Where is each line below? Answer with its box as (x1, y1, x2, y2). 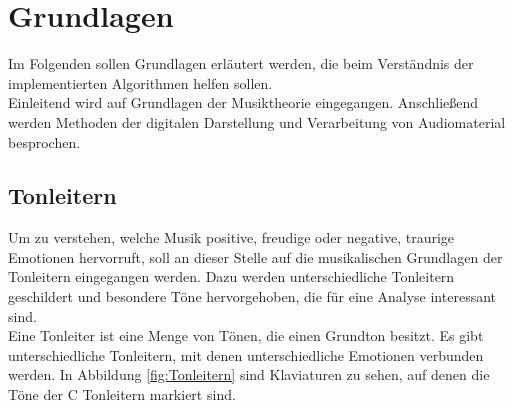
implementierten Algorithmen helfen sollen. (8, 72, 273, 93)
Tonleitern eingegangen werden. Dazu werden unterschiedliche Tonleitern (8, 266, 455, 287)
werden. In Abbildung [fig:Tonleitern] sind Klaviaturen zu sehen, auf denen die (8, 364, 490, 385)
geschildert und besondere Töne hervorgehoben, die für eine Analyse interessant (8, 286, 496, 307)
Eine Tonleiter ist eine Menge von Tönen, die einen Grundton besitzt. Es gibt (8, 325, 484, 346)
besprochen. (8, 131, 81, 152)
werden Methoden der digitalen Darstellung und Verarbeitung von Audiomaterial (8, 111, 506, 132)
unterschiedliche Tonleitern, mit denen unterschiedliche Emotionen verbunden (8, 344, 484, 365)
